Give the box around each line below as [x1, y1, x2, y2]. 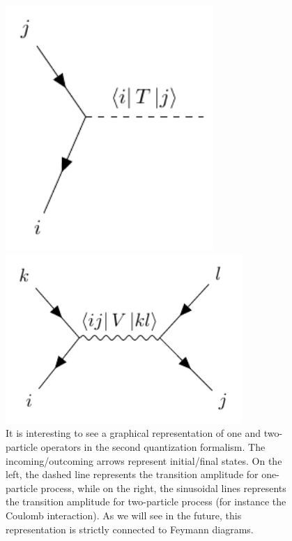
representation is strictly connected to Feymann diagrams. [6, 521, 254, 536]
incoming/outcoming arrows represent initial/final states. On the [6, 453, 282, 468]
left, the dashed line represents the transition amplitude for [6, 467, 259, 482]
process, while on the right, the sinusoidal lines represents [40, 480, 286, 495]
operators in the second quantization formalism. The [40, 440, 266, 454]
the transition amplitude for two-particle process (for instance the [6, 494, 286, 509]
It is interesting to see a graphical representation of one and [6, 426, 261, 440]
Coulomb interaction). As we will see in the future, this [6, 508, 242, 523]
